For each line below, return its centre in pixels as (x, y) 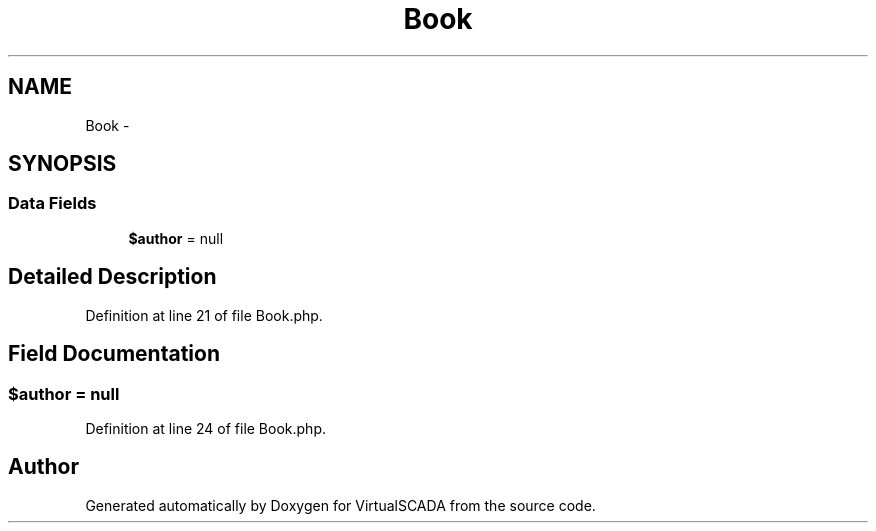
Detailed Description (112, 277)
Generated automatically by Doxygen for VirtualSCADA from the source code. (340, 505)
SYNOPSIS (62, 164)
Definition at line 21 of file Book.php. (204, 315)
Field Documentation (114, 354)
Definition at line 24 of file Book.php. (205, 428)
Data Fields (52, 203)
